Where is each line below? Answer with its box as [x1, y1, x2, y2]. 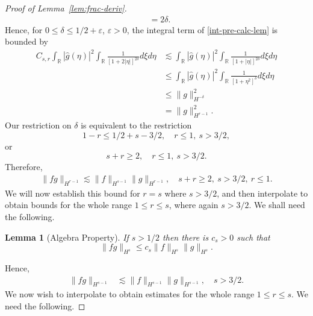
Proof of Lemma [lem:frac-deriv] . [5, 2, 127, 14]
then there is [163, 230, 209, 243]
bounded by [5, 35, 48, 48]
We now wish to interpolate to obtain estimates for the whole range [5, 288, 255, 300]
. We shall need [249, 198, 305, 211]
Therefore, [5, 160, 43, 173]
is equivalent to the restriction [81, 119, 192, 131]
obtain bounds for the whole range [5, 198, 132, 211]
